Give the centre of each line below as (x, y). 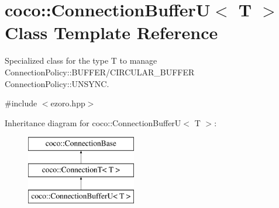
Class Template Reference (111, 32)
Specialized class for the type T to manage (81, 60)
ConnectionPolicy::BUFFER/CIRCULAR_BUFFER (100, 72)
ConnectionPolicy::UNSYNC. (57, 83)
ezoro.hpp (68, 103)
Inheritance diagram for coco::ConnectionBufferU (93, 122)
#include (21, 103)
